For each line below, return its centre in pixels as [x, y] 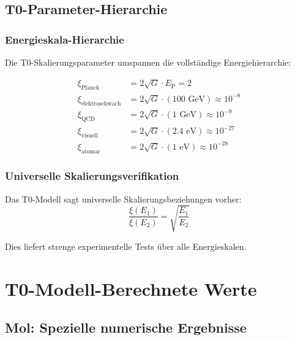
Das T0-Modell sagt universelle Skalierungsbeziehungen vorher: [123, 199]
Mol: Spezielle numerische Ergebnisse [126, 327]
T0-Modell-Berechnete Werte [131, 288]
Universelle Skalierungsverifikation [92, 176]
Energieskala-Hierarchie [65, 39]
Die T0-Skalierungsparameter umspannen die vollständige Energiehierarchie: [148, 62]
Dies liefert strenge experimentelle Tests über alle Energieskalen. [126, 246]
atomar [91, 151]
